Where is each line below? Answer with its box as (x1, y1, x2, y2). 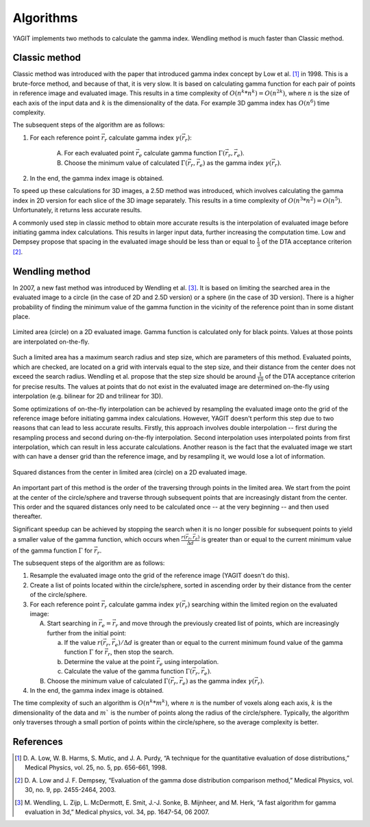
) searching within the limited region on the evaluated (187, 600, 338, 609)
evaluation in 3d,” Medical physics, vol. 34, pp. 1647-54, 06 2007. (25, 808, 210, 816)
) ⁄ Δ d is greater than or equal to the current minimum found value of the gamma (117, 639, 343, 647)
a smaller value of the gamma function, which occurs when (12, 535, 180, 544)
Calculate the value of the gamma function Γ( (64, 667, 193, 676)
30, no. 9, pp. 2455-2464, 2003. (25, 786, 116, 794)
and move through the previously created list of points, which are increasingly (119, 620, 339, 628)
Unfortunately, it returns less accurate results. (12, 206, 143, 214)
